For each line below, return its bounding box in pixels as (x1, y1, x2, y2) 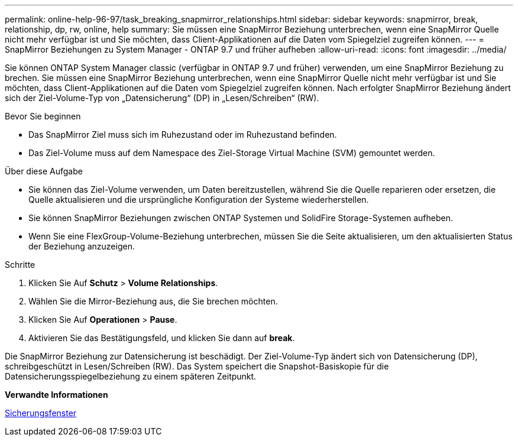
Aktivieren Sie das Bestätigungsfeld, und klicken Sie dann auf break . (28, 333, 295, 343)
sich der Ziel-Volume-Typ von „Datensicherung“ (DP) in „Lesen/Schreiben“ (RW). (5, 93, 319, 103)
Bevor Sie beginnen (5, 111, 81, 121)
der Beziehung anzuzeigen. (28, 241, 135, 251)
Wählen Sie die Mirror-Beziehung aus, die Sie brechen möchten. (28, 296, 278, 306)
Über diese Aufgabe (5, 166, 83, 176)
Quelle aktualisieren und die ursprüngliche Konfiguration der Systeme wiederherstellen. (28, 194, 369, 205)
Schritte (5, 260, 35, 270)
